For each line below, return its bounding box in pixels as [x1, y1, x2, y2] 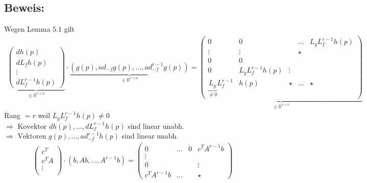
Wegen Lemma [4, 24, 51, 34]
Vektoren [17, 133, 46, 141]
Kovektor [17, 123, 47, 130]
